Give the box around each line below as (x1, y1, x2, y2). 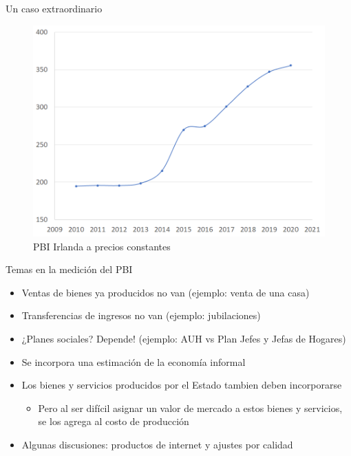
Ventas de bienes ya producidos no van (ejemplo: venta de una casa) (21, 285, 310, 299)
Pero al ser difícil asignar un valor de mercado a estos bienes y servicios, (38, 400, 343, 415)
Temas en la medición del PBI (6, 262, 133, 276)
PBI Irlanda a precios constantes (33, 239, 171, 253)
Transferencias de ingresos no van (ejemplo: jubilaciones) (21, 308, 261, 323)
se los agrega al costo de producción (38, 414, 189, 428)
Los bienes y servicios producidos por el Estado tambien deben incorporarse (21, 378, 342, 392)
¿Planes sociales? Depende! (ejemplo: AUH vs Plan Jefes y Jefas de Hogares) (21, 332, 346, 346)
